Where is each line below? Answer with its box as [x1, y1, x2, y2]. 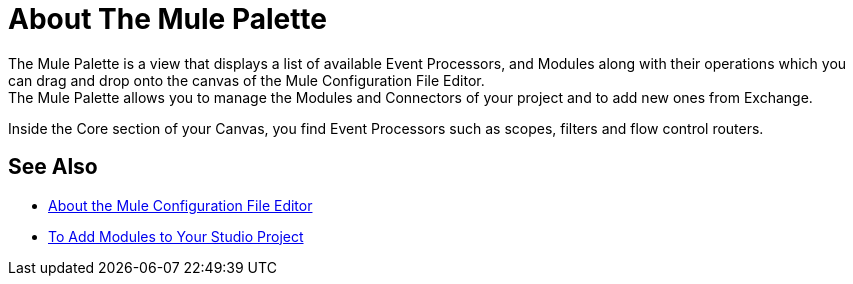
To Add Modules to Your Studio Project [48, 227, 304, 245]
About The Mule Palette [8, 2, 327, 36]
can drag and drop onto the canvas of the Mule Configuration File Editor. [8, 71, 485, 89]
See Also [8, 154, 98, 180]
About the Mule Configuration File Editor [48, 196, 313, 214]
